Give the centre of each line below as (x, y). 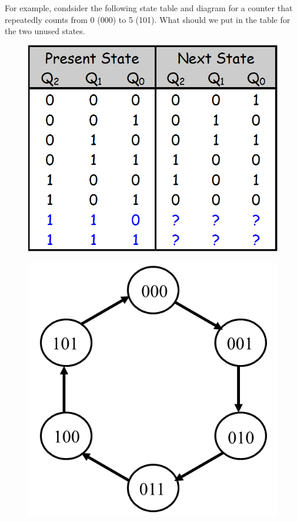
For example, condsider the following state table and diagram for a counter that (149, 8)
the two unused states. (45, 31)
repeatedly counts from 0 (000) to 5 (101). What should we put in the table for (148, 19)
